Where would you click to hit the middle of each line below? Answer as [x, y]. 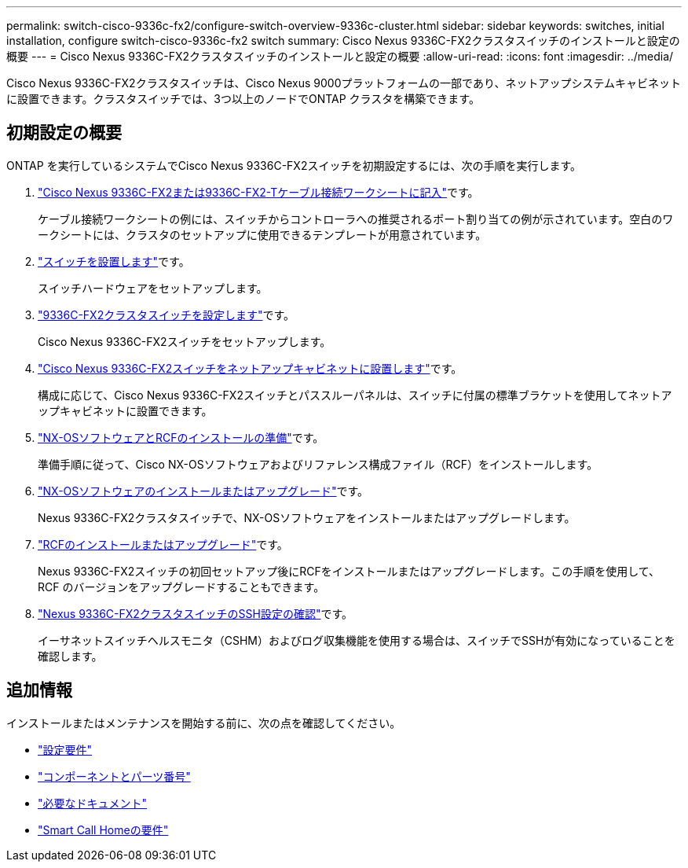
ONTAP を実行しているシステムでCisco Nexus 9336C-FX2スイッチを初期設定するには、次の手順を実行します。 [294, 165]
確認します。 [70, 656]
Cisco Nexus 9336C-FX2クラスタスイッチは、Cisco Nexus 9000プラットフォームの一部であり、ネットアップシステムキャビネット [344, 83]
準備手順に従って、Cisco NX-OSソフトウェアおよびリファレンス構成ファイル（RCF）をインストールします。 [318, 464]
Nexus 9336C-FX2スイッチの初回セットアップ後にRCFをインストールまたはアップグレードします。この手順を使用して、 [349, 571]
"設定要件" [65, 749]
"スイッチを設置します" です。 [114, 261]
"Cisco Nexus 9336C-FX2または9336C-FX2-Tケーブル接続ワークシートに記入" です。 [258, 192]
